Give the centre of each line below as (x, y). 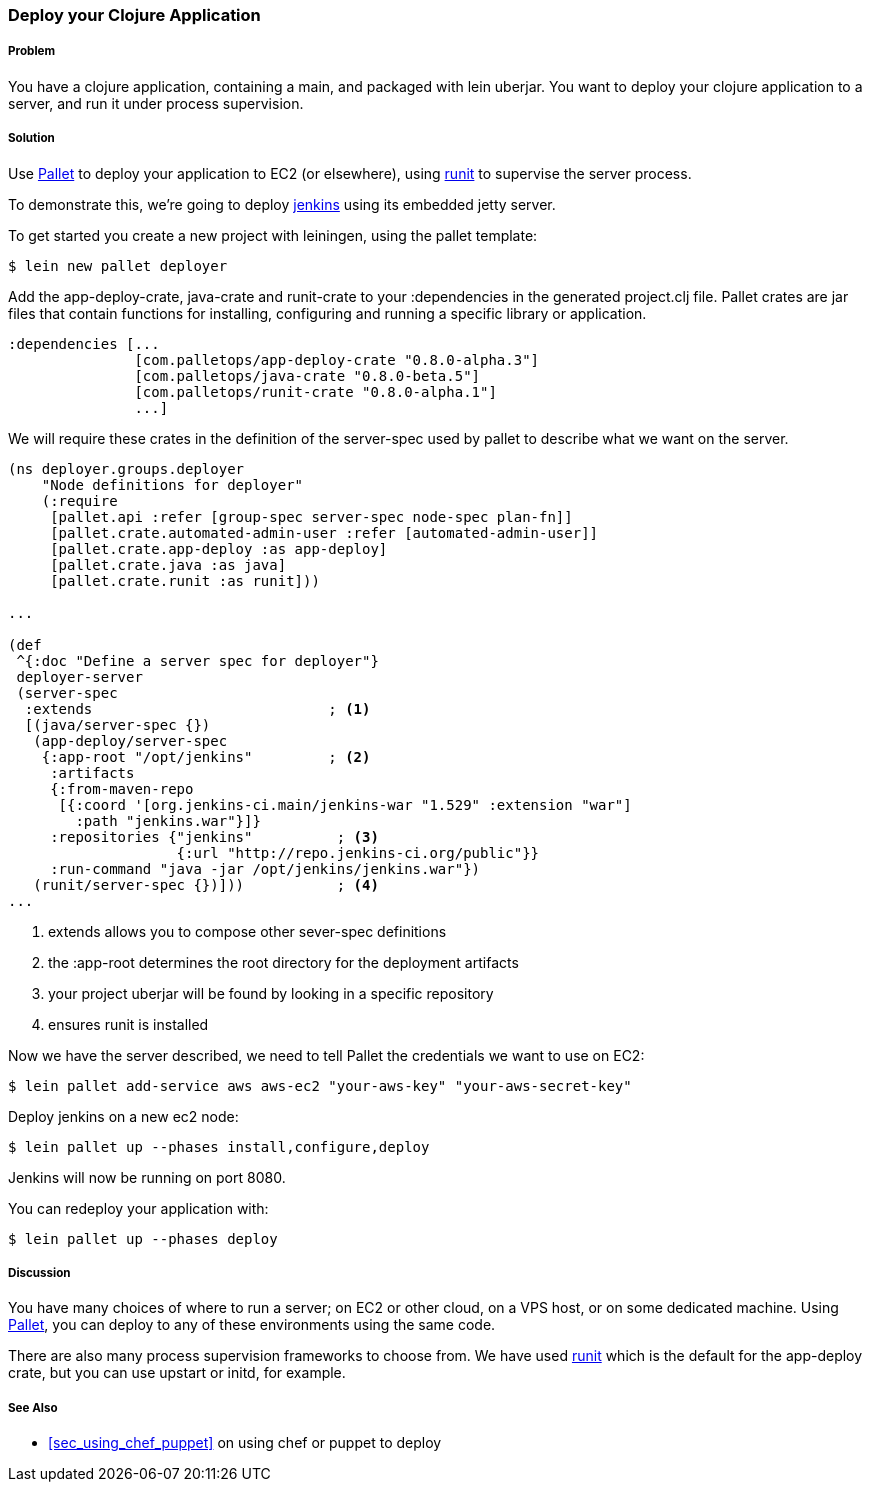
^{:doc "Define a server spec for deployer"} (197, 660)
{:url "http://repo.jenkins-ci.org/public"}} (358, 852)
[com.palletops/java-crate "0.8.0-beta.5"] (307, 375)
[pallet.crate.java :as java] (168, 564)
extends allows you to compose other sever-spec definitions (247, 931)
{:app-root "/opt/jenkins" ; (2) (206, 756)
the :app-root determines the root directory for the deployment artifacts (283, 962)
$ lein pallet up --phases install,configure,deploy (219, 1146)
